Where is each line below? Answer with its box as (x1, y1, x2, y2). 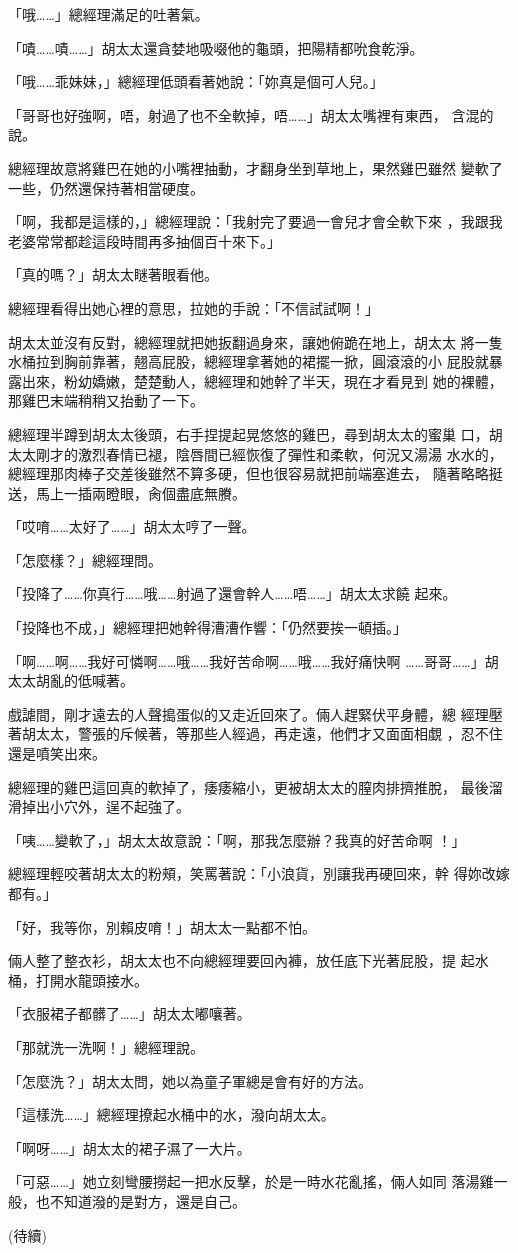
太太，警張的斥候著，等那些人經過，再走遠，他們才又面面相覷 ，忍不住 (35, 723, 503, 744)
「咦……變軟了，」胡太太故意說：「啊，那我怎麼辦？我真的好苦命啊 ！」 (8, 829, 466, 850)
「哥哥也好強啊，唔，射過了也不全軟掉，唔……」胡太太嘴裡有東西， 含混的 (8, 104, 494, 125)
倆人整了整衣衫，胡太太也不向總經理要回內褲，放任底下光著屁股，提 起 (8, 950, 475, 971)
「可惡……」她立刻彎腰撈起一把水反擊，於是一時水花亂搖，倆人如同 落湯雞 (8, 1171, 494, 1192)
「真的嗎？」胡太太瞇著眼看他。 (8, 264, 218, 285)
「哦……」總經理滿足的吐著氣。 (8, 4, 209, 24)
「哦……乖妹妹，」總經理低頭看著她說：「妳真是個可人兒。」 (8, 71, 384, 92)
